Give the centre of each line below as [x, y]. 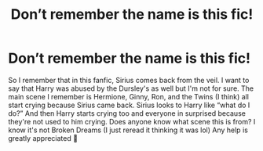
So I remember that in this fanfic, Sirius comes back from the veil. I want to [129, 80]
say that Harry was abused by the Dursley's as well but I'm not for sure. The [131, 88]
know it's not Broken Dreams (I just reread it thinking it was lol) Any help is [128, 130]
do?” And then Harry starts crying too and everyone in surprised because [127, 113]
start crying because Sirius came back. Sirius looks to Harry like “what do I [129, 105]
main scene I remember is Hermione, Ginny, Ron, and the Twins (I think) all [129, 96]
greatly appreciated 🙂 [43, 138]
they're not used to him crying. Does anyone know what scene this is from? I [132, 121]
